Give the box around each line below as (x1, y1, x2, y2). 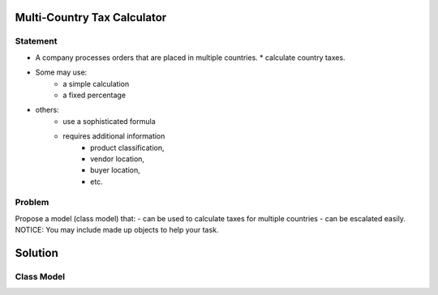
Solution (15, 246, 58, 260)
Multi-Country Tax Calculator (15, 11, 167, 24)
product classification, (90, 143, 165, 152)
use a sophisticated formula (62, 116, 156, 126)
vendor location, (90, 154, 145, 164)
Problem (15, 197, 49, 208)
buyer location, (90, 165, 141, 175)
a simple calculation (62, 79, 130, 88)
